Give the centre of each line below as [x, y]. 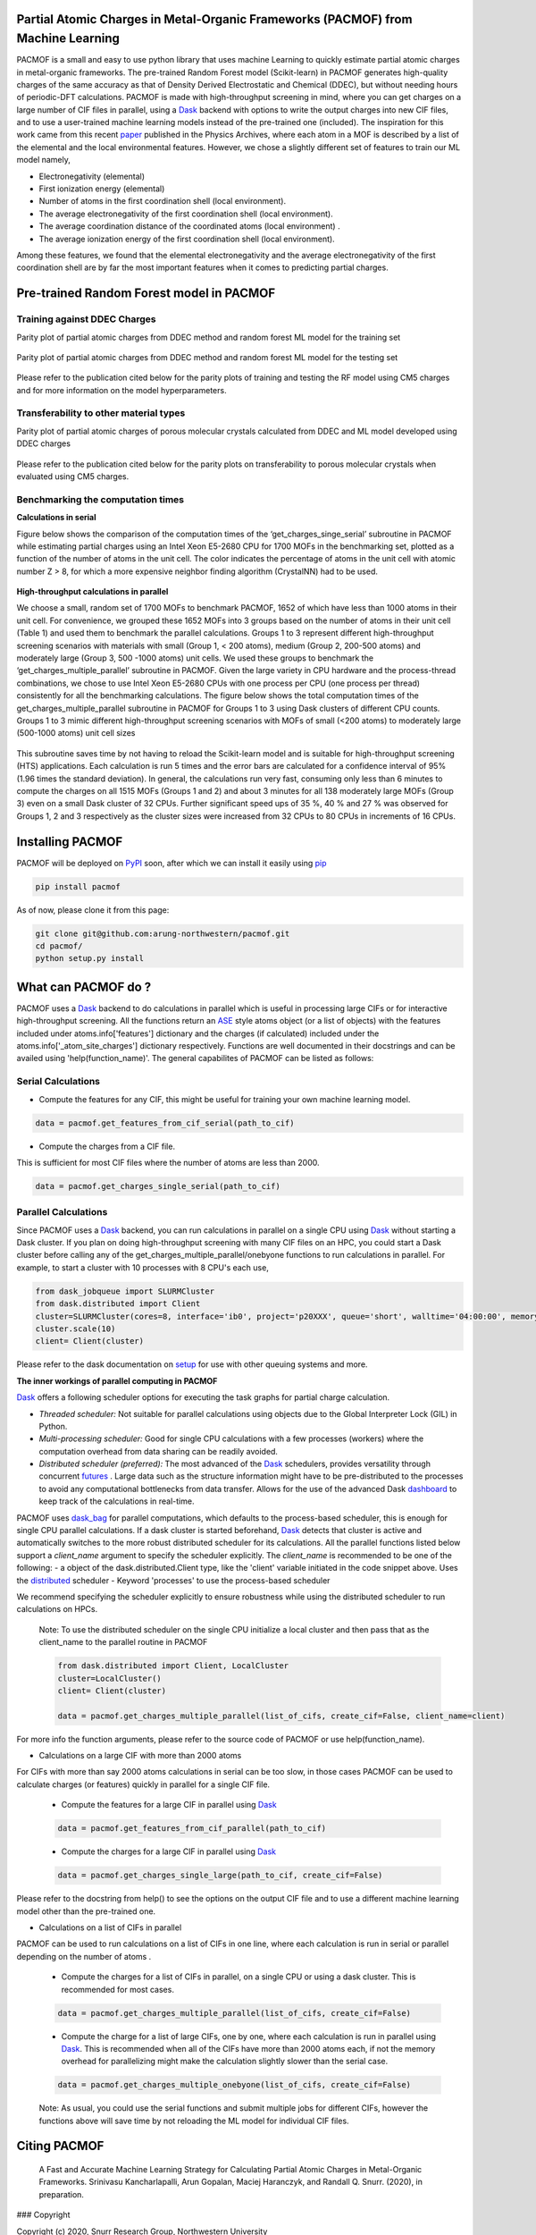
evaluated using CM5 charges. [73, 477]
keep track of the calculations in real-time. [117, 1501]
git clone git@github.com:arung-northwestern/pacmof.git [163, 933]
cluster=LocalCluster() [110, 1678]
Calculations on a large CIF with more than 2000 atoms [140, 1756]
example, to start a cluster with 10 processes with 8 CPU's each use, [143, 1267]
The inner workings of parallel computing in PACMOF [117, 1380]
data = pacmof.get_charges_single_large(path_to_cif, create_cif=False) [220, 1876]
